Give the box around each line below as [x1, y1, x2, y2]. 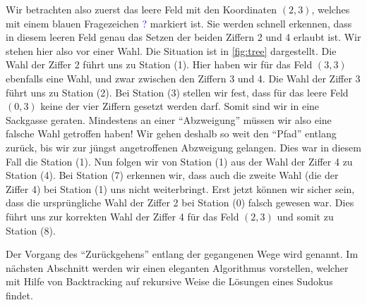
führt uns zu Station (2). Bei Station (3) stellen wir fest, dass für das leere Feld [6, 85, 349, 99]
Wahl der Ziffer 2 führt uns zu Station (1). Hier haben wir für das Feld [6, 57, 313, 72]
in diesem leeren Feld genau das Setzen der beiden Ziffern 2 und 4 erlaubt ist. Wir [6, 30, 361, 44]
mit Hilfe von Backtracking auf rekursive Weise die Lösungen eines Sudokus [6, 274, 333, 289]
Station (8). [6, 223, 56, 237]
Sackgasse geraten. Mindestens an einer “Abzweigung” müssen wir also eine [6, 112, 332, 127]
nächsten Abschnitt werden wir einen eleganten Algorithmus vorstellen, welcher [6, 260, 349, 275]
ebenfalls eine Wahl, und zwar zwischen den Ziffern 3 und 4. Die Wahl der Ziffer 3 [6, 70, 361, 85]
